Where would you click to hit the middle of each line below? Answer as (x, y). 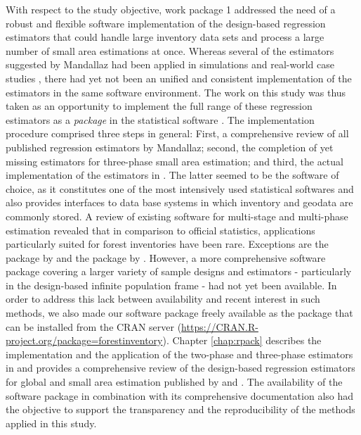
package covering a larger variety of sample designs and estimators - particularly (179, 271)
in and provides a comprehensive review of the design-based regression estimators (180, 368)
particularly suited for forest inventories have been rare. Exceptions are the (167, 244)
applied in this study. (51, 423)
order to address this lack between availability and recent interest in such (163, 299)
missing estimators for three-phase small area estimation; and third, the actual (175, 161)
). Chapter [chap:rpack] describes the (242, 340)
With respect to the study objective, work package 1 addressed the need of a (171, 9)
